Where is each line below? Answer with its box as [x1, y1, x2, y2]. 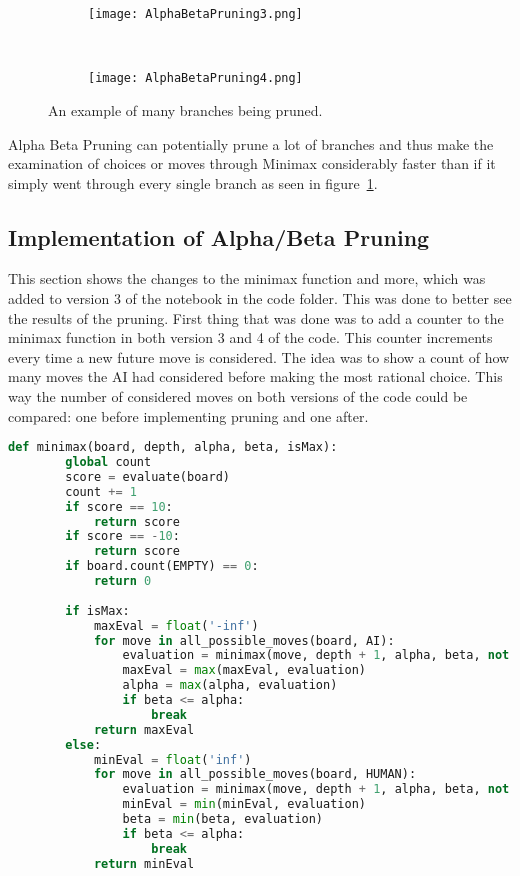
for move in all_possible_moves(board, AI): [93, 633, 395, 648]
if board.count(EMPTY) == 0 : [65, 559, 259, 574]
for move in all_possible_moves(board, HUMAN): [93, 767, 417, 782]
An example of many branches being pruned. [48, 99, 323, 120]
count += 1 [65, 484, 137, 499]
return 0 [93, 574, 152, 589]
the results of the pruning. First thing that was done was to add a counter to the [8, 307, 504, 328]
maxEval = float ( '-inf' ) [93, 618, 259, 633]
